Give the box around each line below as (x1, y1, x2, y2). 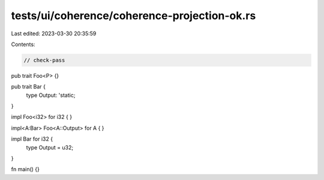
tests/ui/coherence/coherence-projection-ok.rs (11, 9, 256, 22)
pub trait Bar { (11, 83, 46, 90)
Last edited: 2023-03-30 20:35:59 (11, 30, 97, 37)
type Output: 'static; (26, 91, 76, 99)
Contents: (11, 41, 35, 48)
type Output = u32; (26, 144, 74, 151)
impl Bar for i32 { (11, 135, 53, 143)
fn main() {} (11, 166, 40, 173)
